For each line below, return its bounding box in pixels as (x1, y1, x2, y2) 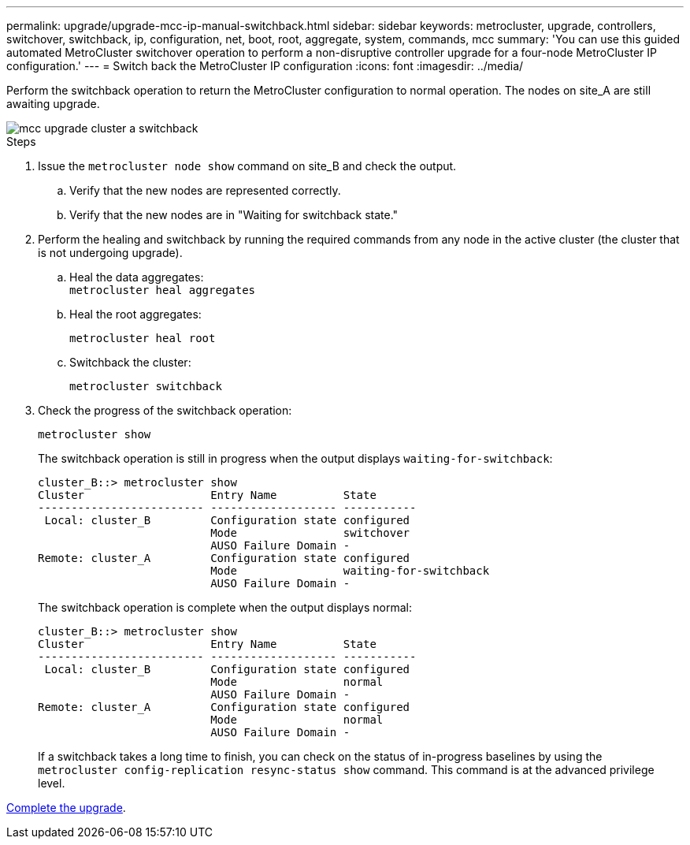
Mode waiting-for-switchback (210, 564, 490, 577)
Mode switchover (210, 527, 410, 539)
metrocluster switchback (69, 380, 222, 393)
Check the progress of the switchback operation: (38, 404, 292, 417)
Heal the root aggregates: (69, 307, 202, 321)
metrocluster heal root (69, 332, 216, 344)
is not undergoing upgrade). (38, 246, 183, 259)
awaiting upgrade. (6, 97, 100, 110)
